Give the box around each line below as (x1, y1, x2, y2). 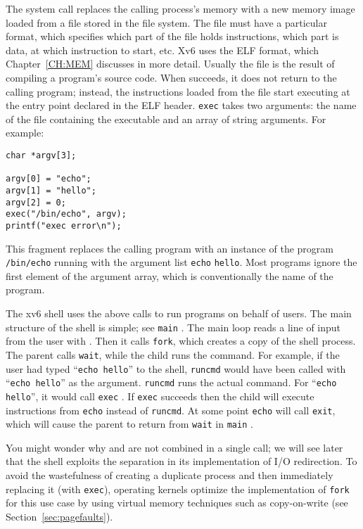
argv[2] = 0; (6, 197, 66, 208)
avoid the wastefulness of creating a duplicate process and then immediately (6, 468, 333, 483)
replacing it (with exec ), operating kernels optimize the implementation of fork (6, 481, 350, 496)
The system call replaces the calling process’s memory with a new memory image (6, 1, 355, 15)
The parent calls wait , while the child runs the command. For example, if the (6, 347, 340, 362)
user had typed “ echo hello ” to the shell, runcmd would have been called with (6, 361, 346, 376)
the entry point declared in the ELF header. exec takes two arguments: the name (6, 98, 357, 113)
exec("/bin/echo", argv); (6, 209, 127, 219)
